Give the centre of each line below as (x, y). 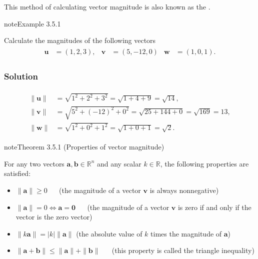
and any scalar (119, 163)
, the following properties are (204, 163)
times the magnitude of (186, 233)
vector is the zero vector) (54, 217)
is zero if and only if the (214, 207)
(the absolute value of (109, 233)
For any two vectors (34, 163)
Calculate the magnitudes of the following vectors (80, 40)
